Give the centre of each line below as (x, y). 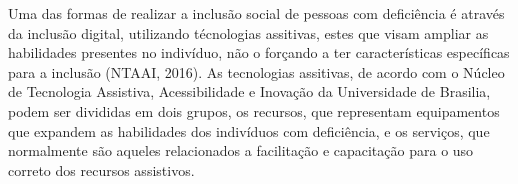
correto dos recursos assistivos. (101, 169)
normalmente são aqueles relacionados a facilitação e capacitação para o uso (241, 150)
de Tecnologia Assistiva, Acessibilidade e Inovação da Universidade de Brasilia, (249, 91)
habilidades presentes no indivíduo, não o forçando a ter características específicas (259, 52)
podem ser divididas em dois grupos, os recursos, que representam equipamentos (254, 110)
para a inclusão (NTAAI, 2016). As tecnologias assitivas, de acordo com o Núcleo (256, 71)
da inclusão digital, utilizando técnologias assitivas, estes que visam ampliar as (248, 32)
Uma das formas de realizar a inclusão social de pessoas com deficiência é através (256, 13)
